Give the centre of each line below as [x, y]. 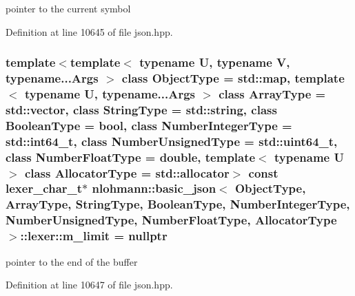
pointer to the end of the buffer [72, 261]
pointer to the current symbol [68, 8]
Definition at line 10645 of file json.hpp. [89, 31]
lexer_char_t [44, 188]
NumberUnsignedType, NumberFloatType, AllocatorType [171, 220]
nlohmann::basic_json [154, 188]
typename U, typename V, [215, 62]
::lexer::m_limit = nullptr [94, 236]
